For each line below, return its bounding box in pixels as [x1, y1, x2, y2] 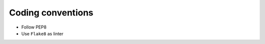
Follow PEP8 [21, 24, 47, 30]
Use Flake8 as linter [21, 30, 64, 36]
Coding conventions [9, 7, 93, 18]
